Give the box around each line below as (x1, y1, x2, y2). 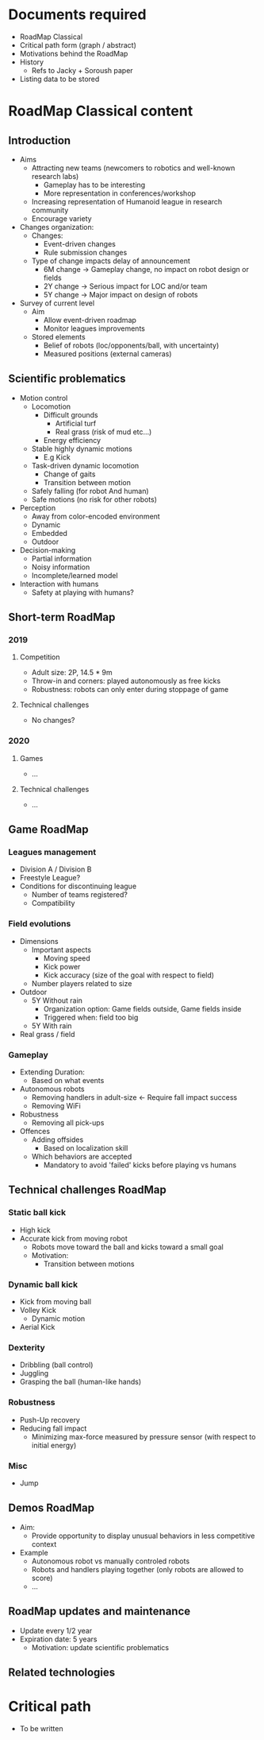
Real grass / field (19, 1029, 75, 1039)
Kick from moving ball (19, 1297, 92, 1306)
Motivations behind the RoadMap (19, 49, 128, 58)
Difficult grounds (43, 410, 99, 419)
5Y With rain (31, 1020, 73, 1031)
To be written (19, 1723, 63, 1733)
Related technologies (8, 1665, 116, 1679)
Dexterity (8, 1342, 45, 1353)
